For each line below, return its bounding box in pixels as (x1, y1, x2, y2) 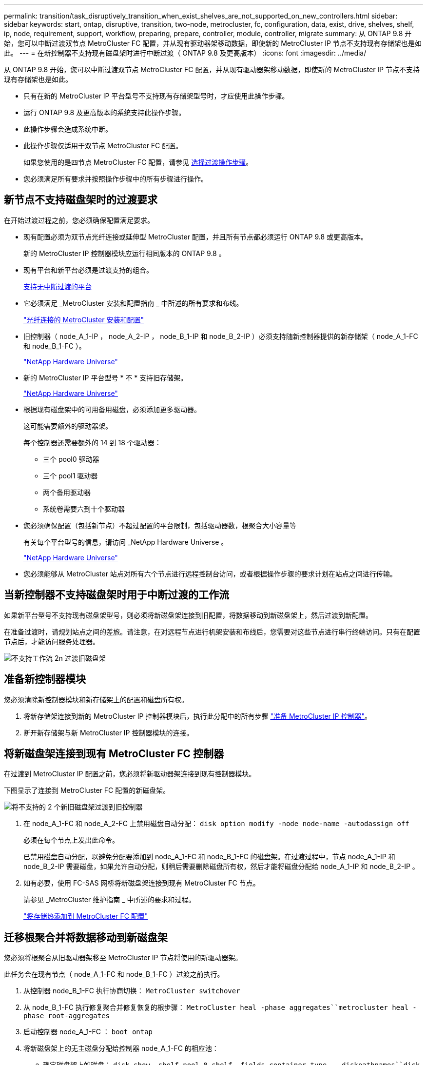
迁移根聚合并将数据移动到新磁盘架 (4, 931, 168, 944)
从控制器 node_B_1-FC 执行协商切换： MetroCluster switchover (23, 986, 240, 995)
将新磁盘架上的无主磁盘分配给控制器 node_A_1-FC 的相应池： (23, 1044, 219, 1053)
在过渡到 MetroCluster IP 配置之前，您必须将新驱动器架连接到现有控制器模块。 (4, 769, 256, 778)
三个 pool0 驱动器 (43, 454, 99, 463)
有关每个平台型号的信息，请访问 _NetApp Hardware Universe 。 (23, 537, 228, 546)
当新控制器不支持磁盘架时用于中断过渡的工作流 (4, 589, 229, 601)
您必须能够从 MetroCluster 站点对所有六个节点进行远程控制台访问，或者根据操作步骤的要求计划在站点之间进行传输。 (23, 569, 397, 578)
